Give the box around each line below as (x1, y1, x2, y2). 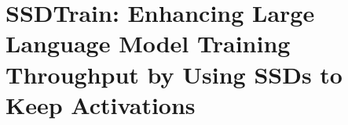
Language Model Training (5, 27, 291, 59)
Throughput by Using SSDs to (5, 58, 343, 90)
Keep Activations (5, 88, 196, 120)
